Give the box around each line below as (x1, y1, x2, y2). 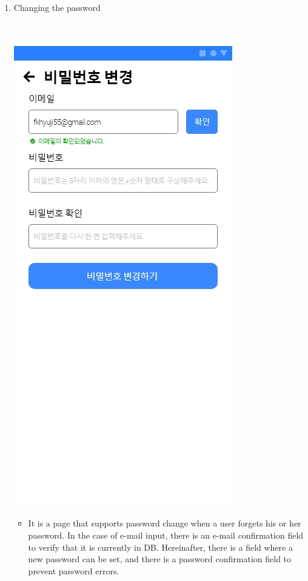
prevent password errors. (28, 564, 119, 577)
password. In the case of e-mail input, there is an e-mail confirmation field (28, 528, 304, 541)
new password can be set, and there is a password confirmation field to (28, 553, 292, 565)
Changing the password (13, 1, 101, 13)
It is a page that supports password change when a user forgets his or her (28, 517, 301, 530)
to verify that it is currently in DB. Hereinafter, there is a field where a (28, 540, 293, 553)
